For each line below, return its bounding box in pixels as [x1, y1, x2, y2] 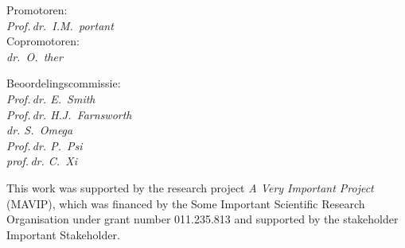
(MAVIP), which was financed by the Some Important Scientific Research [6, 195, 365, 211]
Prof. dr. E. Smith [6, 90, 95, 107]
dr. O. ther [6, 48, 63, 64]
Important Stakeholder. [6, 226, 120, 242]
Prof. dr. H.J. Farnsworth [6, 106, 132, 122]
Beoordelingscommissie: [6, 75, 121, 91]
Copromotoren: [6, 33, 80, 49]
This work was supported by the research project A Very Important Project [6, 179, 374, 196]
